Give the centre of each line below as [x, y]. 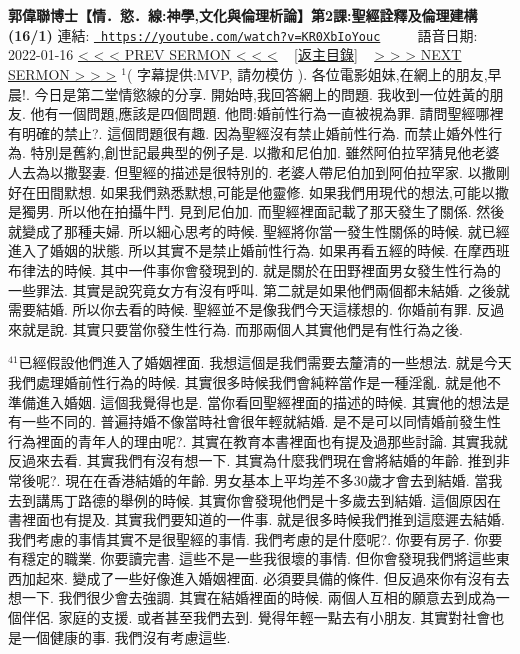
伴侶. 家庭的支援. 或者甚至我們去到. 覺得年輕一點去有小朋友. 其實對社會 [256, 617]
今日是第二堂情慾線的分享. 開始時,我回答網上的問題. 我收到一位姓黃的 [262, 93]
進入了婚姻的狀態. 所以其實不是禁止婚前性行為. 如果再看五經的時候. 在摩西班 [259, 250]
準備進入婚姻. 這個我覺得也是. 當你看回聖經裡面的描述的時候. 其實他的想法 [252, 401]
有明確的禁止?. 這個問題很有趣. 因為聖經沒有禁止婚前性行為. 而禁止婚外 [241, 132]
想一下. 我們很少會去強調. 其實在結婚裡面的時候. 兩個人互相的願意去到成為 [252, 597]
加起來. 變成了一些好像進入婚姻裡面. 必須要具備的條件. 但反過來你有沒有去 [265, 577]
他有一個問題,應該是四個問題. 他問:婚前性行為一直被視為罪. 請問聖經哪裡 [267, 113]
